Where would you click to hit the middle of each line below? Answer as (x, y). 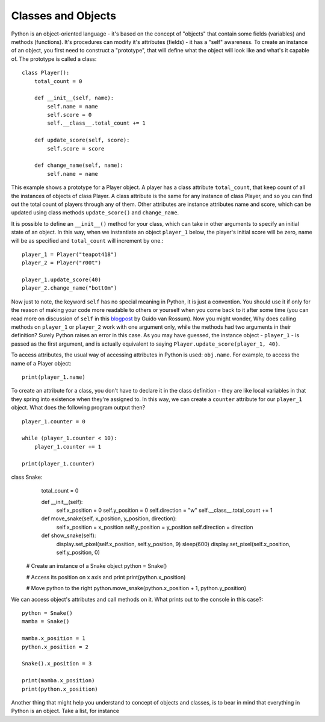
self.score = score (76, 148)
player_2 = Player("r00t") (62, 263)
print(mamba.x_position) (58, 681)
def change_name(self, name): (79, 165)
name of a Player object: (41, 363)
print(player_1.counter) (58, 463)
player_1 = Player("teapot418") (70, 254)
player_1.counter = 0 (54, 421)
